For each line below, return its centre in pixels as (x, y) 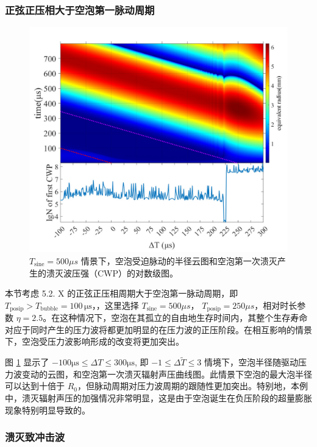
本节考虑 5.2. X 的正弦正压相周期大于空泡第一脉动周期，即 (122, 293)
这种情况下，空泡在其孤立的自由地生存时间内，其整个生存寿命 (184, 318)
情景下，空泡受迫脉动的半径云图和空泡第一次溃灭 (179, 260)
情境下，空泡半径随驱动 (251, 362)
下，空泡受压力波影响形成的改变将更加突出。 (94, 341)
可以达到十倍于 (35, 386)
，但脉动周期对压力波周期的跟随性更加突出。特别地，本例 (193, 386)
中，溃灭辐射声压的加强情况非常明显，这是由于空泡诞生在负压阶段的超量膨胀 (158, 398)
